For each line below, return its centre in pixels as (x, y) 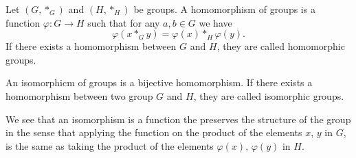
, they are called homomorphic (281, 46)
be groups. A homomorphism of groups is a (224, 9)
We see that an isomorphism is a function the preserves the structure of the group (178, 119)
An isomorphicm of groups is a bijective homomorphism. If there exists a (159, 82)
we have (215, 22)
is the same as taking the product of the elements (110, 145)
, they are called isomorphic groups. (269, 95)
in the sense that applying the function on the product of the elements (154, 132)
